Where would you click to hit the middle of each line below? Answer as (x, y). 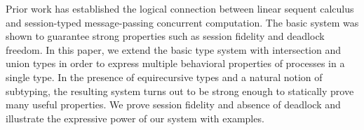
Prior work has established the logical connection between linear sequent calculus (180, 8)
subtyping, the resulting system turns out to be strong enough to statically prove (180, 91)
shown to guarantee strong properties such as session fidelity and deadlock (165, 36)
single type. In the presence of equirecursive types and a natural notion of (164, 77)
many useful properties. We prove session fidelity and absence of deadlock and (173, 104)
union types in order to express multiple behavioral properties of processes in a (175, 63)
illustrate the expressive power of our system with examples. (135, 118)
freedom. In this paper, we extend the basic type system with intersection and (174, 49)
